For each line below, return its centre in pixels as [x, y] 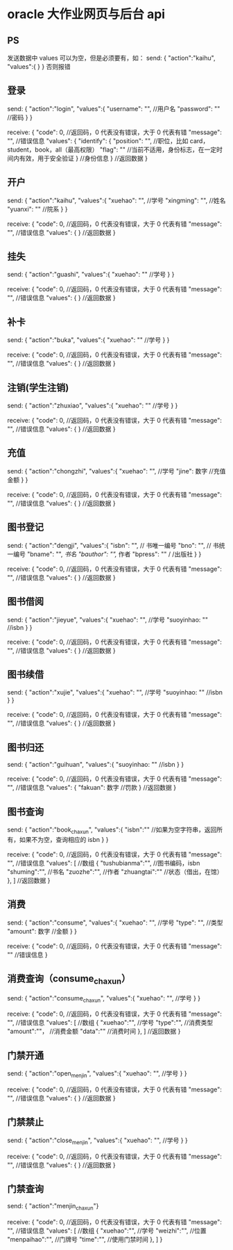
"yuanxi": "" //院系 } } [37, 209]
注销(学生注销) [38, 388]
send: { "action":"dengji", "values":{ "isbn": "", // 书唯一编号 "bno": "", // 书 [113, 545]
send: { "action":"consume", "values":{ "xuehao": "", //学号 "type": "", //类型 [115, 923]
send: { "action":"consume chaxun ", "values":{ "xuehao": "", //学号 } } [104, 999]
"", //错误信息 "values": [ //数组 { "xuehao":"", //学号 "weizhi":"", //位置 [107, 1231]
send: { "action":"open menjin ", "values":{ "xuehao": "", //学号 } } [97, 1074]
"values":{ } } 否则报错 [39, 66]
